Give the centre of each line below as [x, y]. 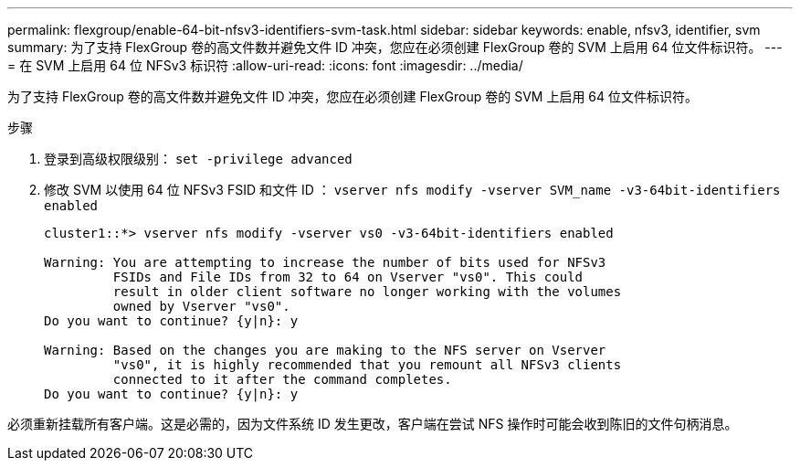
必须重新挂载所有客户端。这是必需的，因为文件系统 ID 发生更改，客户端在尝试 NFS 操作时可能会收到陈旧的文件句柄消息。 [373, 424]
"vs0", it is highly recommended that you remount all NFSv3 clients [367, 365]
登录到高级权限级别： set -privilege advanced [198, 159]
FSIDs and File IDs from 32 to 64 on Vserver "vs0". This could [348, 277]
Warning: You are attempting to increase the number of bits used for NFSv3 [325, 262]
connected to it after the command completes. [282, 379]
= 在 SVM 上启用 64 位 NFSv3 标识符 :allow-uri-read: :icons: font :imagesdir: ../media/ [265, 65]
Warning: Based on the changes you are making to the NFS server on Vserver [325, 350]
